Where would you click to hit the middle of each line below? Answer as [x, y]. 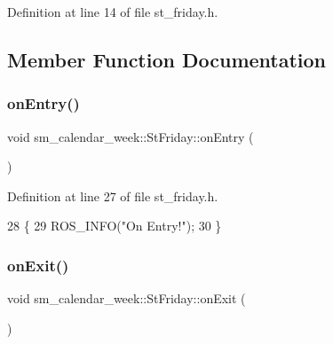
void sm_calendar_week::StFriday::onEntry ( [131, 136]
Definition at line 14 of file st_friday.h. [113, 12]
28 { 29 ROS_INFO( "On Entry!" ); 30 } [115, 226]
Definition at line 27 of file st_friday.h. [113, 195]
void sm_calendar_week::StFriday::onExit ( [127, 298]
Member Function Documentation [167, 59]
